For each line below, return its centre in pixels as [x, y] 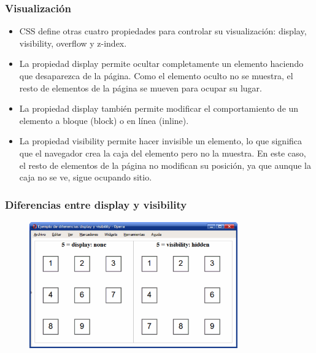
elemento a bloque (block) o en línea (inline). [104, 120]
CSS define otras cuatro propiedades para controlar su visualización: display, [163, 31]
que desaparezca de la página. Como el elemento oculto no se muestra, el [156, 76]
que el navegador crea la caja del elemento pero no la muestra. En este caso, [163, 153]
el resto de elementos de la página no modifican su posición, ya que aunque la [165, 165]
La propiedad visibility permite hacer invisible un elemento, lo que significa [161, 141]
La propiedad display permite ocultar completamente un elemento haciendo [161, 64]
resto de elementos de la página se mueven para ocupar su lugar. [141, 87]
